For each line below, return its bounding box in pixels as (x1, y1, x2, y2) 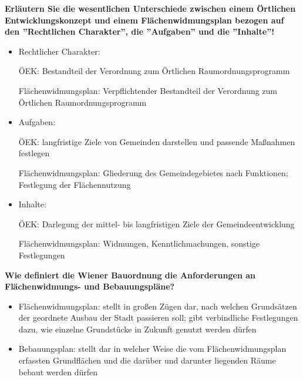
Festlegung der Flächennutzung (18, 178, 131, 190)
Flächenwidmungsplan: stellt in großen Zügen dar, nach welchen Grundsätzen (18, 300, 297, 312)
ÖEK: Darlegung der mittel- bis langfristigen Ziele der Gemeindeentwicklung (18, 217, 295, 230)
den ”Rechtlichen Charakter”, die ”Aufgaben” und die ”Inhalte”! (5, 25, 275, 38)
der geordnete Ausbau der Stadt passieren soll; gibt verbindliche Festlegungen (18, 311, 298, 324)
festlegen (18, 147, 50, 159)
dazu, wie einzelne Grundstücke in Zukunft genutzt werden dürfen (18, 322, 257, 335)
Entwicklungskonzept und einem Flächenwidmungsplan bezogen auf (5, 14, 284, 26)
